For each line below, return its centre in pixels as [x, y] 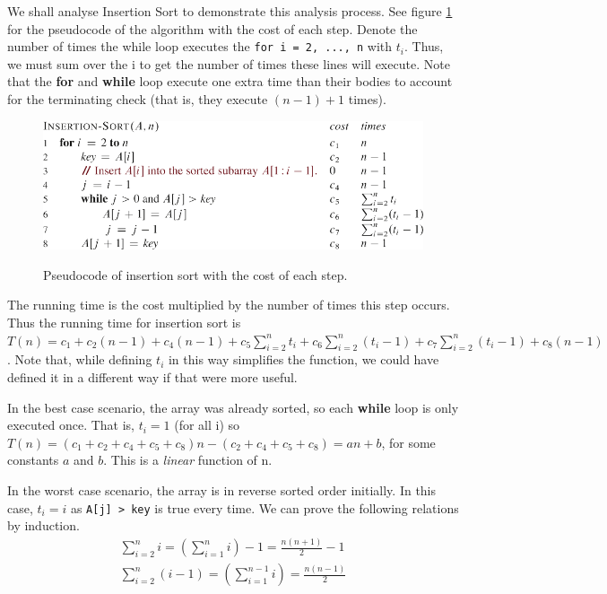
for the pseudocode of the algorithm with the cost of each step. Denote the [212, 28]
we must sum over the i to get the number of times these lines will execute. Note [229, 63]
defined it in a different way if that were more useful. [152, 377]
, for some [408, 442]
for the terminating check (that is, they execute [138, 99]
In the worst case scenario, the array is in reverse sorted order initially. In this [222, 490]
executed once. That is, [71, 425]
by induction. [43, 525]
